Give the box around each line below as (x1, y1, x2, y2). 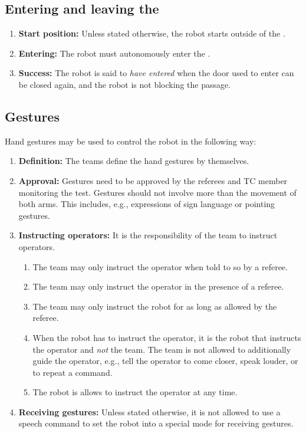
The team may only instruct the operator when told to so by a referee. (32, 260, 288, 273)
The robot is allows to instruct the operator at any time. (32, 386, 238, 398)
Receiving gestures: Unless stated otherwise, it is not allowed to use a (18, 405, 281, 418)
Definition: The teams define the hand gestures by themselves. (18, 155, 249, 167)
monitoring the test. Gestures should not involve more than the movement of (18, 186, 297, 198)
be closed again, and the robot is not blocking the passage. (18, 78, 231, 90)
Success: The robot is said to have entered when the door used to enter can (18, 67, 294, 79)
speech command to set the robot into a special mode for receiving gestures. (18, 417, 294, 429)
